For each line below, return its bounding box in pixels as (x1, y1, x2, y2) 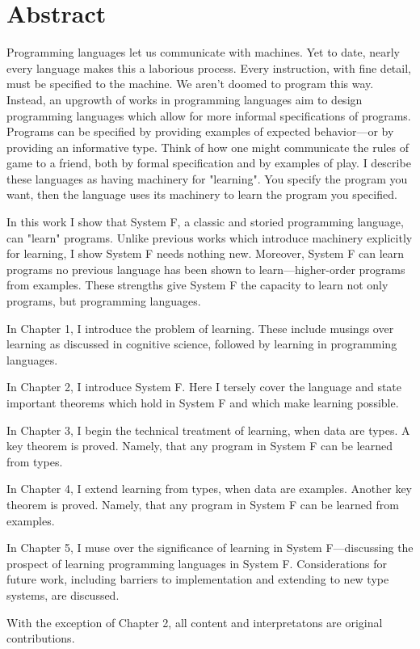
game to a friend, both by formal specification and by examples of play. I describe (6, 154, 411, 171)
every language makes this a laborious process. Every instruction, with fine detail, (6, 59, 411, 76)
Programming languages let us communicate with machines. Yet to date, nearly (6, 44, 401, 61)
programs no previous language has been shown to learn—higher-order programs (6, 260, 405, 277)
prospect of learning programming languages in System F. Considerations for (6, 554, 388, 571)
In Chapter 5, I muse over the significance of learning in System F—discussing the (6, 539, 414, 556)
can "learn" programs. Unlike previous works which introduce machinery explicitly (6, 229, 413, 246)
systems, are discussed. (6, 586, 120, 603)
